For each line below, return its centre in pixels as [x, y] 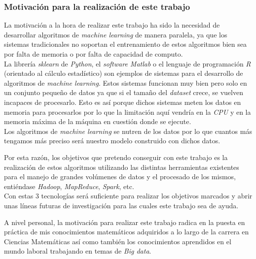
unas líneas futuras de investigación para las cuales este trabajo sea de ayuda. [121, 205]
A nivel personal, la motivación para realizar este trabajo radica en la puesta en [125, 222]
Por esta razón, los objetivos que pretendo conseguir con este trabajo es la [116, 157]
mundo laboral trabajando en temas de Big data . [78, 251]
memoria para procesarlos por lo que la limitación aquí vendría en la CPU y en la [128, 112]
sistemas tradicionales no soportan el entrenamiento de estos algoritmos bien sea [125, 44]
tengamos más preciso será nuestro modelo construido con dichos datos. [112, 141]
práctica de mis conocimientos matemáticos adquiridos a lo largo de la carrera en [127, 232]
